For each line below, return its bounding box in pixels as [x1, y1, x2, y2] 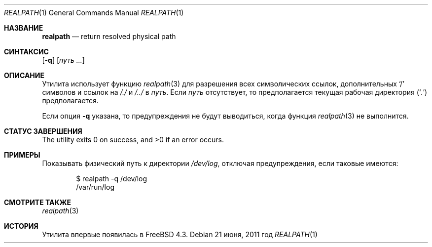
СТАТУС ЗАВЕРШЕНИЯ [4, 127, 82, 135]
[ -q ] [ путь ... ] [42, 56, 85, 64]
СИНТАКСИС [4, 47, 49, 56]
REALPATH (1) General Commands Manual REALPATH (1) [4, 8, 184, 17]
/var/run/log [76, 183, 114, 191]
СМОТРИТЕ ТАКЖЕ [4, 198, 72, 206]
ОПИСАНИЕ [4, 71, 44, 80]
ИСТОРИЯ [4, 222, 38, 230]
